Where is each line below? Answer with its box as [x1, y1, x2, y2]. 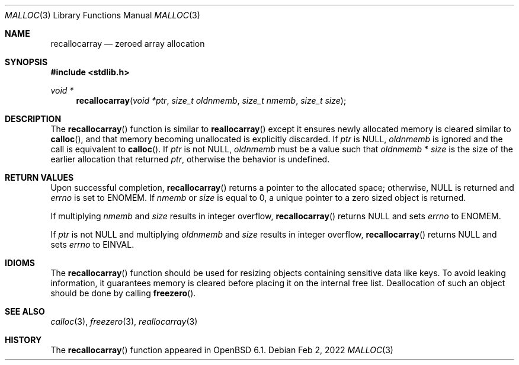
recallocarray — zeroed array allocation [50, 39, 205, 49]
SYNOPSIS [5, 57, 48, 67]
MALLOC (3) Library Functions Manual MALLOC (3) [5, 10, 200, 20]
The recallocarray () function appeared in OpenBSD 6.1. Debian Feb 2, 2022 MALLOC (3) [50, 345, 393, 355]
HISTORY [5, 335, 42, 345]
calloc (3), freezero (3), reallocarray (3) [50, 316, 198, 326]
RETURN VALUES [5, 172, 74, 182]
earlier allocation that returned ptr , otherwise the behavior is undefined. [50, 154, 330, 164]
